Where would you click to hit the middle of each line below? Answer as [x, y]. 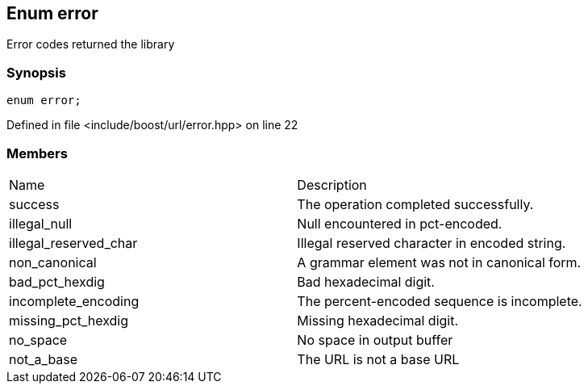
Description [332, 185]
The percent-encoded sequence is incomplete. [440, 301]
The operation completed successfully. [415, 204]
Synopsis [36, 72]
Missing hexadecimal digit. [378, 320]
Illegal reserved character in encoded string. [432, 243]
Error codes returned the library [91, 44]
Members [37, 153]
